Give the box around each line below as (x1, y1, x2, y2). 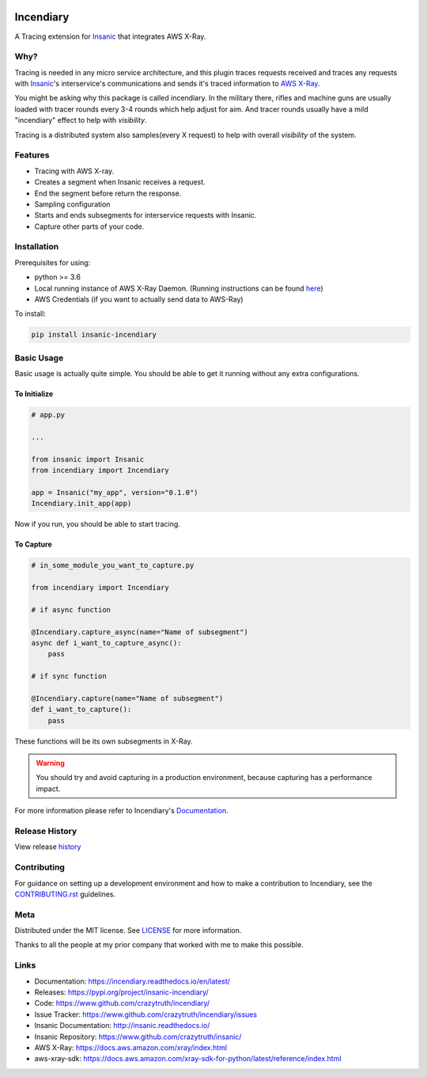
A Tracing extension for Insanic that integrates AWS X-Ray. (14, 32, 206, 41)
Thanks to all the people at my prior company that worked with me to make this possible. (14, 940, 304, 950)
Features (14, 150, 50, 161)
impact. (36, 784, 61, 793)
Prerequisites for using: (14, 257, 91, 267)
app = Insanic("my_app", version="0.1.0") (31, 488, 198, 497)
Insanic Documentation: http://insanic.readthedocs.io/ (34, 1021, 210, 1030)
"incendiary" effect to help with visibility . (14, 116, 147, 125)
